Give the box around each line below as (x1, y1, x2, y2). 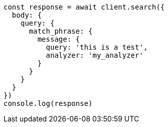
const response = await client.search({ (4, 3, 165, 11)
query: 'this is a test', (46, 43, 148, 51)
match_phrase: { (29, 27, 93, 35)
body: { (12, 11, 42, 19)
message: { (37, 35, 80, 43)
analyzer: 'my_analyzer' (46, 51, 144, 59)
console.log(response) (4, 99, 93, 107)
